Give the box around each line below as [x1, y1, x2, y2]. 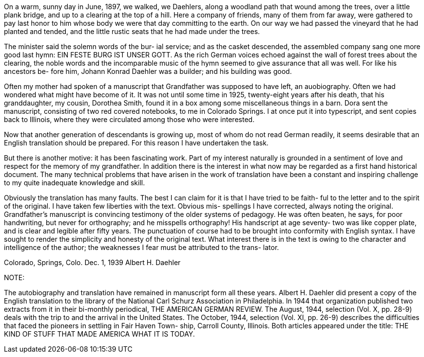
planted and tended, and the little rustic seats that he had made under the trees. [4, 27, 260, 36]
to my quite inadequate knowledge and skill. [4, 178, 145, 187]
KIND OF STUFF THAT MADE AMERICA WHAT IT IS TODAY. [4, 330, 195, 338]
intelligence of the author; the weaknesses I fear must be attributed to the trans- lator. [4, 243, 279, 251]
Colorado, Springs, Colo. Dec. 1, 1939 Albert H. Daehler [4, 258, 181, 267]
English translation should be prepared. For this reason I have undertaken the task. [4, 139, 269, 147]
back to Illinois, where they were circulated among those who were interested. [4, 115, 255, 124]
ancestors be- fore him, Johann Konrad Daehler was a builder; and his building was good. [4, 67, 292, 75]
